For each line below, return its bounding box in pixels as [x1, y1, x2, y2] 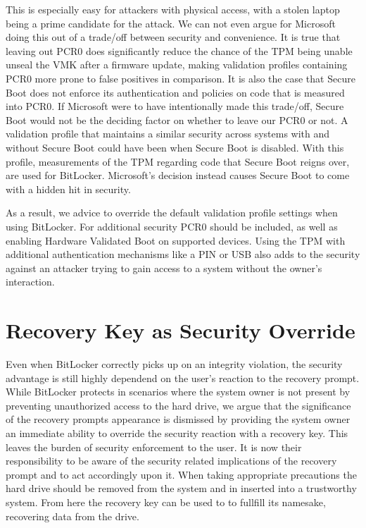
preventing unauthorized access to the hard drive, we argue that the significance [6, 398, 351, 412]
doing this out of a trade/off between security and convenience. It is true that [6, 30, 341, 44]
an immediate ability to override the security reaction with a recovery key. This [6, 425, 348, 440]
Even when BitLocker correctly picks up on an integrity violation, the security [6, 357, 343, 371]
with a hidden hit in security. [6, 181, 131, 196]
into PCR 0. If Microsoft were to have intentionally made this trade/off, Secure [6, 99, 344, 113]
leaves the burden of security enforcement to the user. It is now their [6, 439, 302, 454]
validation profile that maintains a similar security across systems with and [6, 126, 330, 141]
